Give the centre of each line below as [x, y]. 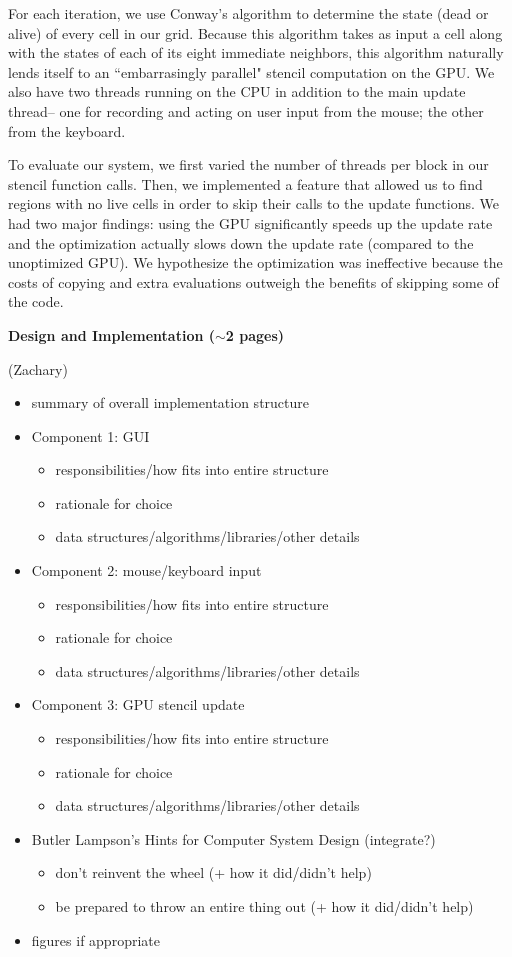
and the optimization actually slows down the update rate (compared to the [241, 242]
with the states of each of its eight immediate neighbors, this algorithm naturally [256, 52]
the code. [36, 301]
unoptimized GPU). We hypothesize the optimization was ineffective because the [255, 262]
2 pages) [255, 334]
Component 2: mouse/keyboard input [146, 570]
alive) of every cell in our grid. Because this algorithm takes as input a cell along [255, 32]
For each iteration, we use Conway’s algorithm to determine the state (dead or [248, 13]
